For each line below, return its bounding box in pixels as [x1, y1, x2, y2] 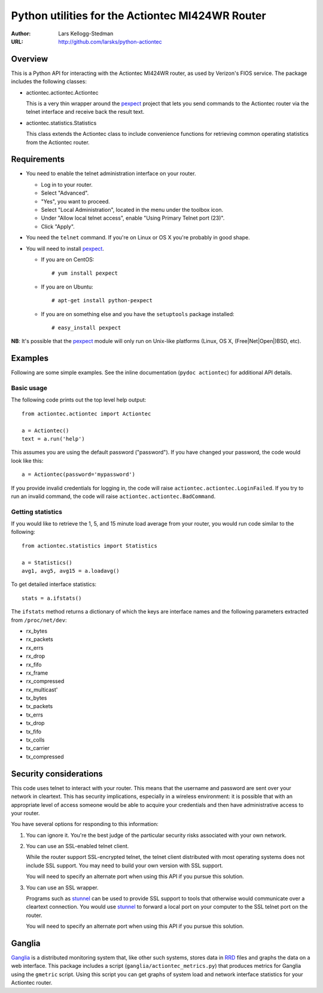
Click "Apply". [41, 223, 75, 230]
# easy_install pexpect [51, 324, 121, 331]
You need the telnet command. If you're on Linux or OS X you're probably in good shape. [26, 234, 251, 241]
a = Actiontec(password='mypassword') [22, 471, 136, 478]
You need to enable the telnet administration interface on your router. [26, 170, 197, 177]
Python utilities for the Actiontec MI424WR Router [11, 9, 266, 22]
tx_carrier [26, 745, 50, 752]
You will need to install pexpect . [26, 245, 105, 252]
